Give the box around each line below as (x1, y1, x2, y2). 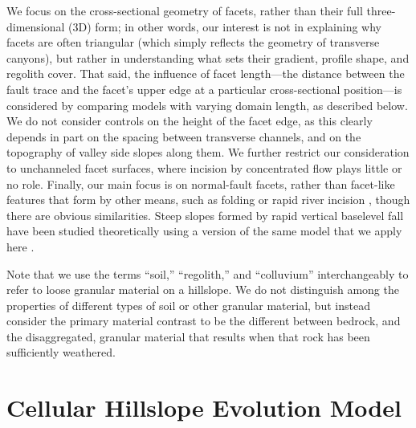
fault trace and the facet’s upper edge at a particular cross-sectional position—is (6, 80, 402, 97)
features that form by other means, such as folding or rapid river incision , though (6, 191, 410, 208)
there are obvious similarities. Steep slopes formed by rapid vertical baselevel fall (6, 206, 404, 223)
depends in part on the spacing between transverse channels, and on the (6, 128, 361, 145)
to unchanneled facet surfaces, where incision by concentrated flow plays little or (6, 159, 402, 176)
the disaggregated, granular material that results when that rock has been (6, 328, 370, 344)
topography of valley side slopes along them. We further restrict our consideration (6, 144, 410, 161)
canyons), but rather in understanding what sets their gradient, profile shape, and (6, 49, 410, 66)
